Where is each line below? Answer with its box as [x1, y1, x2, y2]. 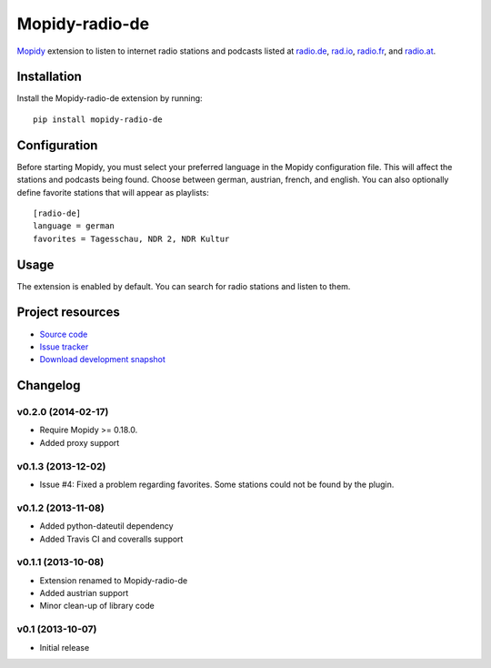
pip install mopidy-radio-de [33, 114, 163, 125]
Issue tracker [39, 341, 89, 352]
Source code [39, 329, 88, 339]
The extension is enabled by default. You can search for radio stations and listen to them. [16, 280, 351, 291]
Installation [16, 69, 82, 85]
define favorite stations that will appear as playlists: [16, 187, 209, 197]
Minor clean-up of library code [39, 601, 155, 612]
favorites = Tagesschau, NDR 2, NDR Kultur [33, 233, 230, 244]
